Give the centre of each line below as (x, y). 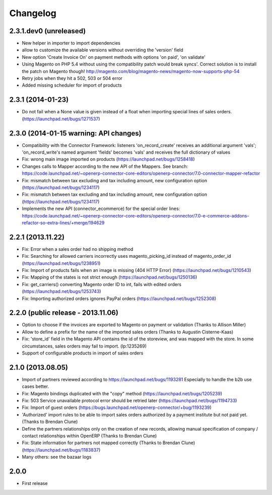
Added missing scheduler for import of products (72, 85)
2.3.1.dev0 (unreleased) (48, 31)
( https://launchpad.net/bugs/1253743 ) (61, 292)
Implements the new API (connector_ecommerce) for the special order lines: (101, 208)
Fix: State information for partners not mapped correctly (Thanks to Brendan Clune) (109, 443)
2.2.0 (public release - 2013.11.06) (64, 313)
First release (35, 483)
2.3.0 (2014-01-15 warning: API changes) (76, 133)
